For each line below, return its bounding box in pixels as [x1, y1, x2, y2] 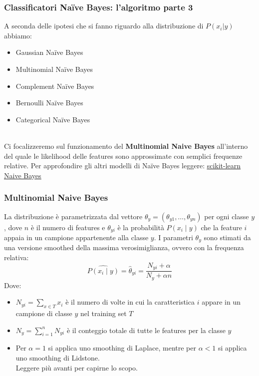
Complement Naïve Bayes [15, 80, 94, 91]
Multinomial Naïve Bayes [15, 64, 93, 74]
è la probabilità [117, 222, 164, 232]
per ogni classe [204, 211, 249, 221]
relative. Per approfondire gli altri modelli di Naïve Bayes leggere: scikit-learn [4, 160, 241, 171]
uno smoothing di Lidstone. [15, 352, 100, 363]
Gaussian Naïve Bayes [15, 47, 83, 57]
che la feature [201, 222, 242, 232]
